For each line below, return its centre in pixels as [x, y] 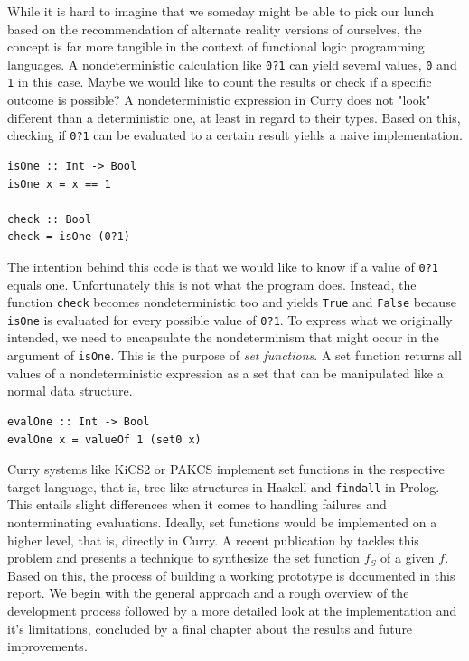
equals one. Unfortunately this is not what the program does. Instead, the [212, 284]
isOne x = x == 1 [59, 184]
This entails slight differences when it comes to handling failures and [197, 504]
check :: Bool [50, 219]
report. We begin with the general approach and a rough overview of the [208, 593]
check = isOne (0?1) [69, 237]
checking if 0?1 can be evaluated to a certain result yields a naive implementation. [235, 135]
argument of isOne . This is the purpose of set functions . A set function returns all [234, 355]
